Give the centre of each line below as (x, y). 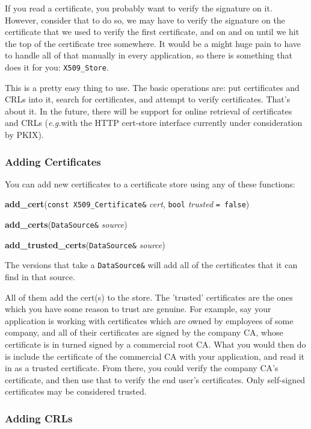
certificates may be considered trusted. (76, 391)
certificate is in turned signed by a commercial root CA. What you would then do (155, 344)
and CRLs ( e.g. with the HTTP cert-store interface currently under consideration (154, 123)
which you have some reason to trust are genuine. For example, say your (138, 309)
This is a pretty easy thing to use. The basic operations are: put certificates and (152, 87)
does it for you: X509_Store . (57, 67)
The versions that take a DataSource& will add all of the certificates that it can (151, 265)
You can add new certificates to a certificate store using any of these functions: (150, 183)
